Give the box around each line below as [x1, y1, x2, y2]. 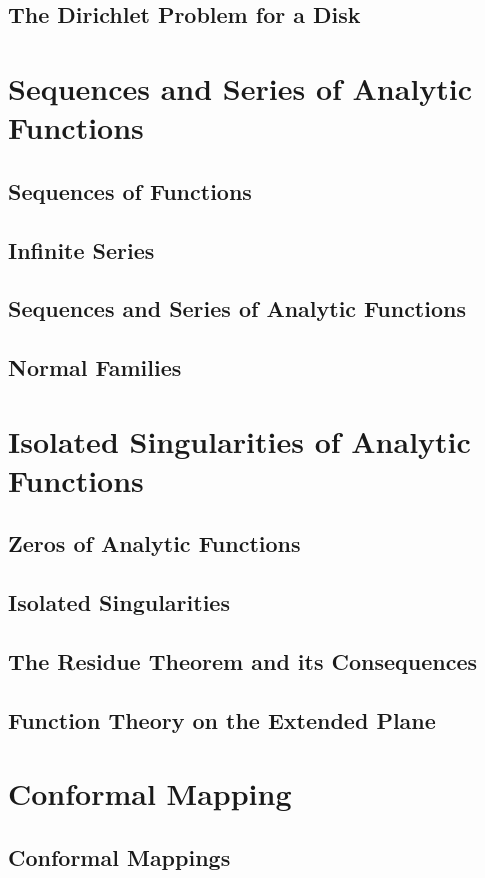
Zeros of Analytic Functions [8, 528, 301, 559]
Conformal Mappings [8, 841, 231, 872]
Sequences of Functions [8, 175, 252, 206]
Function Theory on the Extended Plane [8, 704, 436, 735]
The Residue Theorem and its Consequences [8, 645, 478, 676]
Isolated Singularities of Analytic [8, 420, 471, 461]
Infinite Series [8, 234, 155, 265]
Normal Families [8, 352, 182, 383]
